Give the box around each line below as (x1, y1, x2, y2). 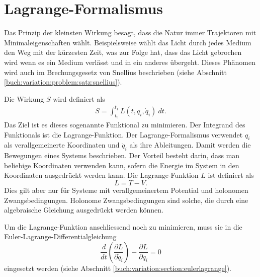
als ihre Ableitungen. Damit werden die (129, 140, 251, 150)
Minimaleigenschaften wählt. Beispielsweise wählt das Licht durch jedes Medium (4, 37, 251, 47)
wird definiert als (53, 93, 105, 104)
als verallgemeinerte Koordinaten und (4, 140, 120, 150)
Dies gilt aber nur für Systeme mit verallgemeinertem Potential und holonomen (4, 184, 248, 195)
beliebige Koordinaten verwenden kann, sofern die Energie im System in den (4, 160, 239, 170)
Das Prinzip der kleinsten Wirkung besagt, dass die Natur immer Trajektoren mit (4, 27, 256, 38)
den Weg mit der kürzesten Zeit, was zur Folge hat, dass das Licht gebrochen (4, 47, 242, 57)
